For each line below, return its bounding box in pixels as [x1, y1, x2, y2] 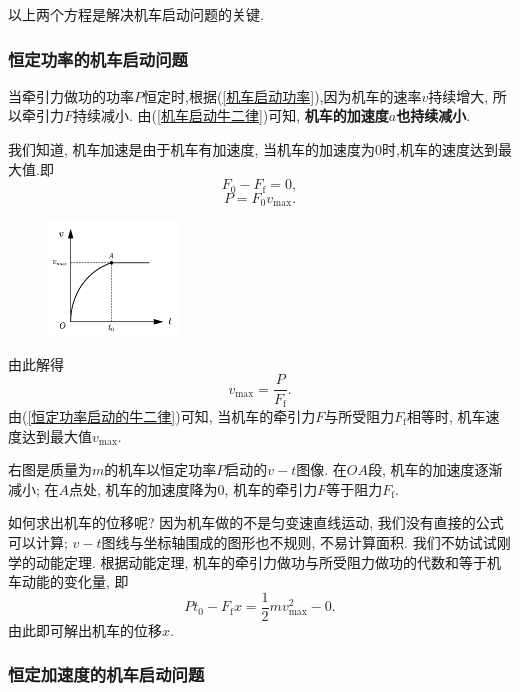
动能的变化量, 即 [21, 571, 129, 592]
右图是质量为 [8, 459, 92, 480]
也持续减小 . [396, 105, 471, 126]
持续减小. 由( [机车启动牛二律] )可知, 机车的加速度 [73, 105, 389, 126]
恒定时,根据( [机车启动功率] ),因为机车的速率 [143, 85, 422, 106]
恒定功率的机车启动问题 [8, 46, 188, 71]
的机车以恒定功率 [104, 459, 217, 480]
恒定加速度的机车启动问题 [8, 662, 205, 687]
